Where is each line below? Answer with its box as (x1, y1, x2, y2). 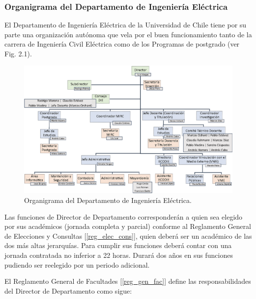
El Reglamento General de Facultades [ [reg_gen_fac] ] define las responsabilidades (4, 276, 251, 286)
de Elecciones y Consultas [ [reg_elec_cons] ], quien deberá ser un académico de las (4, 230, 252, 241)
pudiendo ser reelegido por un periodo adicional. (4, 259, 150, 270)
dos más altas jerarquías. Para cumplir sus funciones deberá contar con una (4, 240, 232, 250)
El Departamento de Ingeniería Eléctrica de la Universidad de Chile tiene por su (4, 20, 247, 30)
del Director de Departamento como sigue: (4, 285, 132, 296)
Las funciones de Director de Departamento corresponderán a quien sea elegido (4, 211, 243, 222)
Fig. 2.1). (4, 49, 32, 58)
